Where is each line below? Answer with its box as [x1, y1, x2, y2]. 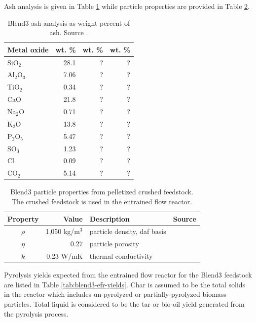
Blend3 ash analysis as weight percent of [7, 17, 130, 28]
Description [89, 213, 130, 224]
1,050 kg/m [45, 226, 80, 236]
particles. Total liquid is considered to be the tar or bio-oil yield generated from [4, 298, 245, 309]
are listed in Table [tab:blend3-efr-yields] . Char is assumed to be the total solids [4, 279, 246, 289]
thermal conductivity [89, 251, 153, 261]
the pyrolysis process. [4, 308, 69, 319]
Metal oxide [7, 44, 49, 54]
